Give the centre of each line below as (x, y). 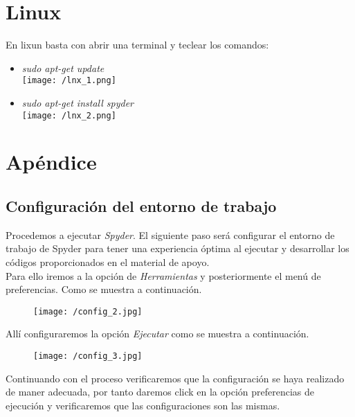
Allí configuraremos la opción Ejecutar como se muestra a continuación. (157, 334)
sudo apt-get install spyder (78, 102)
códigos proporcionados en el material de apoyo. (108, 261)
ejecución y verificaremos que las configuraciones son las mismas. (143, 405)
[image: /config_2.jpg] (88, 311)
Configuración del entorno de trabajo (141, 205)
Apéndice (51, 162)
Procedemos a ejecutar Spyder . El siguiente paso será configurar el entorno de (170, 234)
